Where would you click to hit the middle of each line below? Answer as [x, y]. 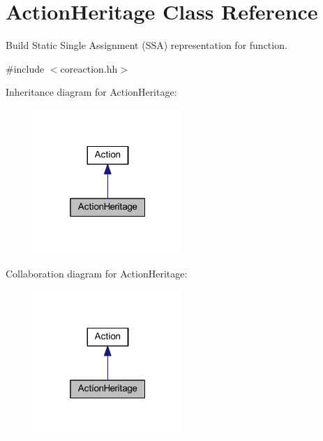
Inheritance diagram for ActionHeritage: [91, 92]
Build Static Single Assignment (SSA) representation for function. [147, 45]
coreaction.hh [89, 68]
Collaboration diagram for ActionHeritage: [97, 274]
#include [25, 68]
